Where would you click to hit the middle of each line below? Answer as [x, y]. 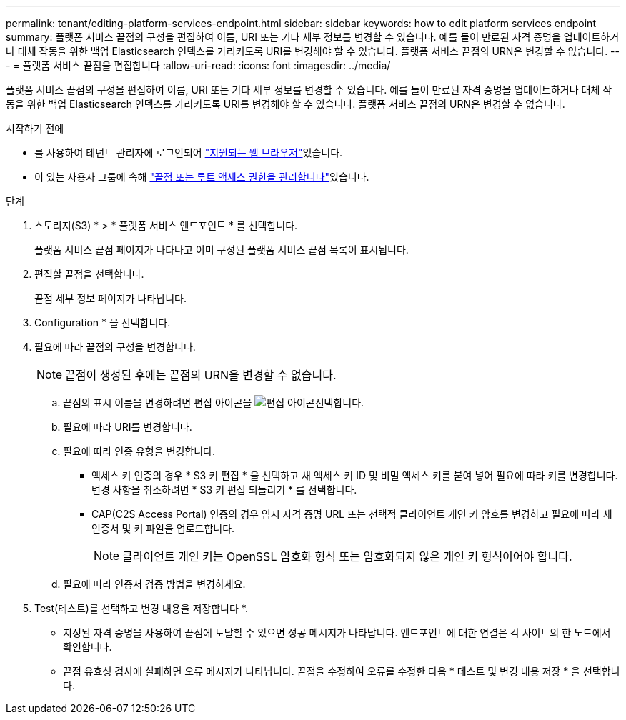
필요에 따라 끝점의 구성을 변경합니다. [115, 347]
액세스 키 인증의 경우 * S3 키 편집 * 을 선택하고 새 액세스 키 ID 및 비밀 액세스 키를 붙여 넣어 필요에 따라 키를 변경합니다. [355, 475]
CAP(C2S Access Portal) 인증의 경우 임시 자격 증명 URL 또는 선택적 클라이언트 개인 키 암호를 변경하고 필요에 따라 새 [352, 514]
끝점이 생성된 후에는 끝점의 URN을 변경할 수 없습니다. [201, 375]
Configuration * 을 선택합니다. [103, 322]
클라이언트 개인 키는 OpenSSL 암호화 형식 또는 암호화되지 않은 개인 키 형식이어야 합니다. [347, 556]
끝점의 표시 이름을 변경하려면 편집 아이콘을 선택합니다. [214, 402]
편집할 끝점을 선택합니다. [89, 274]
